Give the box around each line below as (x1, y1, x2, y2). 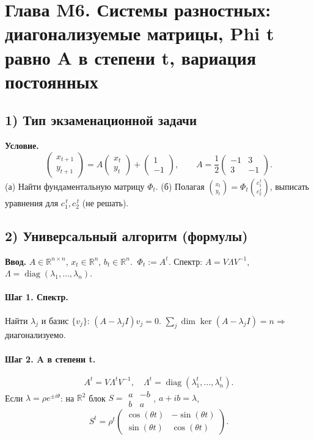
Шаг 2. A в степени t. (5, 352, 96, 365)
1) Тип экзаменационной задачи (5, 110, 197, 129)
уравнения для (5, 196, 59, 209)
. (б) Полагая (155, 179, 205, 192)
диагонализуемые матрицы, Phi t (5, 21, 274, 46)
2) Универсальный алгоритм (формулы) (5, 226, 248, 245)
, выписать (269, 179, 309, 192)
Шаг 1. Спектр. (5, 290, 68, 303)
